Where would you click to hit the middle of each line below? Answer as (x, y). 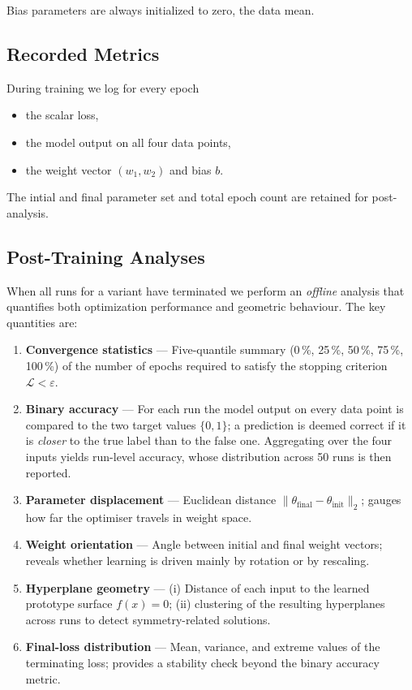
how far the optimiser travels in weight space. (139, 517)
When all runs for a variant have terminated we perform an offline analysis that (206, 290)
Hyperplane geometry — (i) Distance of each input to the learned (197, 587)
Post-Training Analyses (106, 256)
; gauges (381, 500)
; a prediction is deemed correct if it (317, 424)
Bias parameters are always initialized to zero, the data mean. (161, 10)
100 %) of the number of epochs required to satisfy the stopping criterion (206, 365)
